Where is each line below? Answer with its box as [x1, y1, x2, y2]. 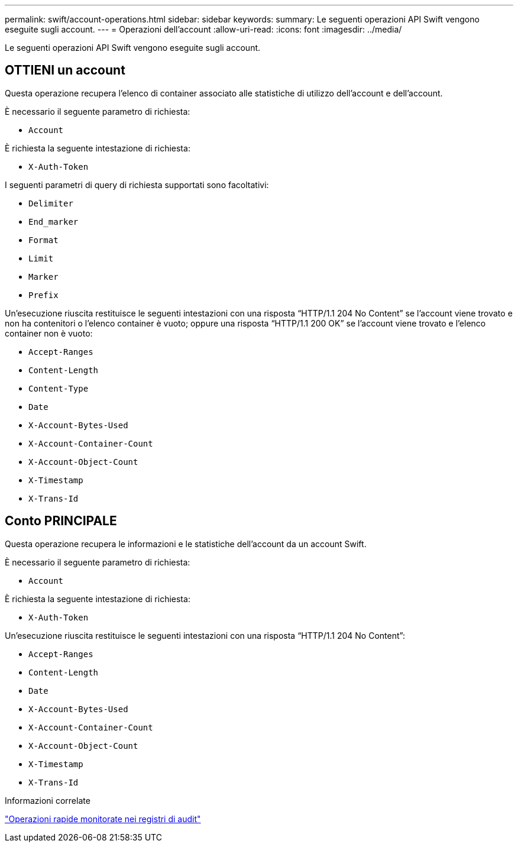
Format [28, 235, 59, 245]
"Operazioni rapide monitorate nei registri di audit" [5, 813, 201, 824]
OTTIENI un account [5, 63, 125, 78]
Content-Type [28, 383, 89, 393]
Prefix [28, 290, 59, 300]
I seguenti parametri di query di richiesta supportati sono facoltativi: [5, 179, 269, 190]
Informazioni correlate [5, 795, 90, 806]
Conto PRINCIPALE [5, 513, 117, 529]
